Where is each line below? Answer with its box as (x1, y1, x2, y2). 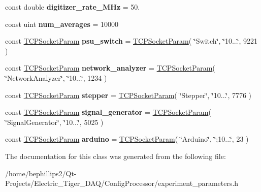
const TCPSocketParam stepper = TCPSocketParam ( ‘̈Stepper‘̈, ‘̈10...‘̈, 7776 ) (5, 89, 252, 100)
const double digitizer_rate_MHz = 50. (5, 2, 140, 12)
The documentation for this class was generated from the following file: (5, 150, 226, 161)
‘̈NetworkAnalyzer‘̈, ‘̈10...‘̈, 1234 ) (5, 72, 107, 83)
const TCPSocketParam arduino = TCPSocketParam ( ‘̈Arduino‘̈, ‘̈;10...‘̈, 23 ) (5, 134, 249, 144)
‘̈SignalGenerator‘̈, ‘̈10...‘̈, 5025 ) (5, 116, 104, 127)
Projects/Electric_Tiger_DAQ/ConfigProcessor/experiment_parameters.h (5, 178, 239, 188)
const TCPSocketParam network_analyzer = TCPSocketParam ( (5, 62, 215, 73)
